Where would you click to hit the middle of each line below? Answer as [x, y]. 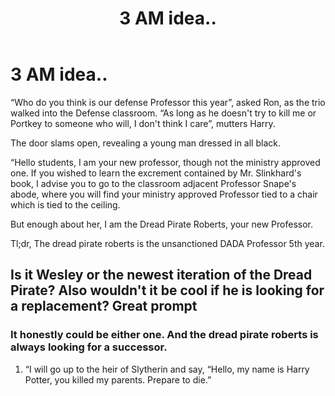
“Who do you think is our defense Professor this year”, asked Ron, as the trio [168, 102]
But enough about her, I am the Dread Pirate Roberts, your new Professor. [162, 224]
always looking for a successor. [89, 347]
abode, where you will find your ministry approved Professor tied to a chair [164, 194]
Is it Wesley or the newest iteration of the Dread [161, 275]
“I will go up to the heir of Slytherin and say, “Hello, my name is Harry [167, 369]
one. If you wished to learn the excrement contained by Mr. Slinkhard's [156, 173]
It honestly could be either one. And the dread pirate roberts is [164, 335]
